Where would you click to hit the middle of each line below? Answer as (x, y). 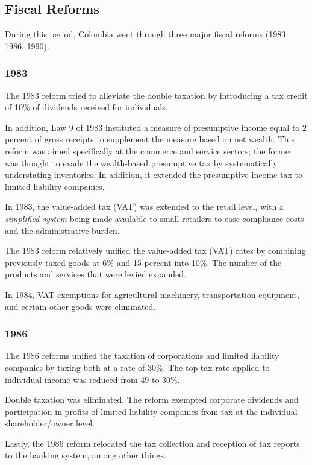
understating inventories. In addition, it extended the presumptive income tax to (154, 175)
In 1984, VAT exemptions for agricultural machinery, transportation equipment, (152, 294)
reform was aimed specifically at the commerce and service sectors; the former (149, 150)
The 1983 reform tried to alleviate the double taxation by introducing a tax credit (156, 95)
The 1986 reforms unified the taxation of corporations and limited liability (142, 356)
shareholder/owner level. (50, 423)
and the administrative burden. (62, 230)
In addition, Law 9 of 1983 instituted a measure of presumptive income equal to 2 (156, 127)
